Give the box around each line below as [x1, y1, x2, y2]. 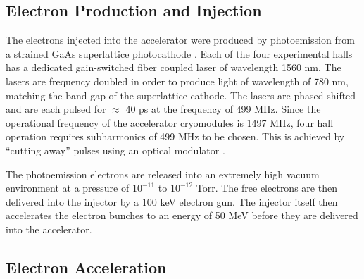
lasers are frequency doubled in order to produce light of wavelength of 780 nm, [6, 73, 349, 88]
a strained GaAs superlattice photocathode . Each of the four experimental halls [6, 46, 353, 61]
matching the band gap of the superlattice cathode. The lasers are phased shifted [6, 87, 356, 102]
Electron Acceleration [6, 256, 167, 278]
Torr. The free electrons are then [196, 180, 337, 195]
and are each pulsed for [6, 101, 106, 116]
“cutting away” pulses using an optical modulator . [6, 142, 225, 157]
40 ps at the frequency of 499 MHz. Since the [125, 101, 321, 116]
